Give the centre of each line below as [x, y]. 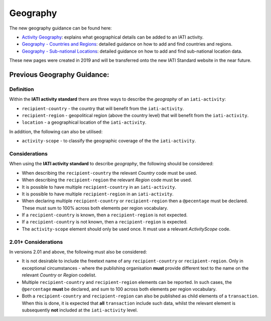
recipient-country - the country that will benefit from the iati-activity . [103, 108]
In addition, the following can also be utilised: [56, 131]
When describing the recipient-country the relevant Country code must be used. [109, 173]
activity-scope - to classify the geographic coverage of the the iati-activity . [109, 141]
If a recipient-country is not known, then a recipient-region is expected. [105, 222]
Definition [22, 89]
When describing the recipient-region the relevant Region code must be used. [107, 180]
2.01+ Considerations [36, 242]
